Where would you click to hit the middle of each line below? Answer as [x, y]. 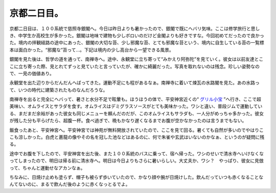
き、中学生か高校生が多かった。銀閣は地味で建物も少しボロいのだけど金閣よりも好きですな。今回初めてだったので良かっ [137, 35]
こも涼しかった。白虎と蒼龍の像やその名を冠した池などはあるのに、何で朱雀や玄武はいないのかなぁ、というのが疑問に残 [137, 137]
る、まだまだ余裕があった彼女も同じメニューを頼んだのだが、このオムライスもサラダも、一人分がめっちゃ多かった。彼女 [137, 113]
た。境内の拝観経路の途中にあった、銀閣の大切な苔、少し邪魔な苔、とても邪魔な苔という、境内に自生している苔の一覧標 [137, 43]
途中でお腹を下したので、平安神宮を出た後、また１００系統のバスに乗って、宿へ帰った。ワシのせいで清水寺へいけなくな [137, 153]
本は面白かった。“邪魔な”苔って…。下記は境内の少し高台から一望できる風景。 [91, 50]
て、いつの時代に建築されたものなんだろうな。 [59, 90]
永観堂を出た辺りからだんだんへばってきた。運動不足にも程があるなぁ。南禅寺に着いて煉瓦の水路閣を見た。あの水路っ [135, 83]
